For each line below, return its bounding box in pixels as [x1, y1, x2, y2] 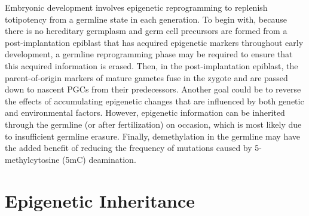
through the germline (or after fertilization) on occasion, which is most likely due [5, 118, 302, 130]
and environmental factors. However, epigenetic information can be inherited [5, 106, 285, 119]
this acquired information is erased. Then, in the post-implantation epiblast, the [5, 59, 298, 72]
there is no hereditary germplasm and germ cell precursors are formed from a [5, 24, 287, 37]
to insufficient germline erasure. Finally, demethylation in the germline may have [5, 129, 301, 142]
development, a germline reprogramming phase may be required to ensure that [5, 48, 293, 60]
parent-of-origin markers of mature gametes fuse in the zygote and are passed [5, 71, 288, 84]
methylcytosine [5, 153, 60, 165]
